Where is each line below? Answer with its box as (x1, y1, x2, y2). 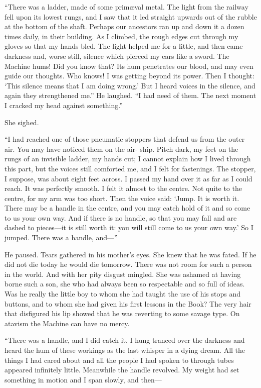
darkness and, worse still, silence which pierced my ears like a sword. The (5, 50, 229, 61)
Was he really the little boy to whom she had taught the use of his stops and (5, 288, 241, 299)
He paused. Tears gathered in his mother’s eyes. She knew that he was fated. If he (5, 249, 256, 259)
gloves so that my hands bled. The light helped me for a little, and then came (5, 41, 243, 51)
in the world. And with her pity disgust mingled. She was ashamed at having (5, 268, 241, 279)
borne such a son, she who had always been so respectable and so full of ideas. (5, 278, 245, 289)
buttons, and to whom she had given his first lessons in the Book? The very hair (5, 298, 251, 309)
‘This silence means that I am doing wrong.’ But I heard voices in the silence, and (5, 80, 255, 90)
